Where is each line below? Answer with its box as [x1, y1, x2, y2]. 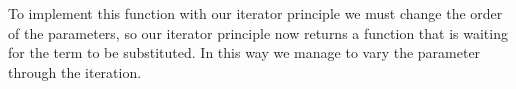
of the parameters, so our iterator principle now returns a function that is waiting [8, 22, 508, 43]
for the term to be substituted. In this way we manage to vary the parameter [8, 42, 481, 63]
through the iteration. [8, 61, 142, 82]
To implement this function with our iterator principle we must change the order [8, 3, 503, 23]
